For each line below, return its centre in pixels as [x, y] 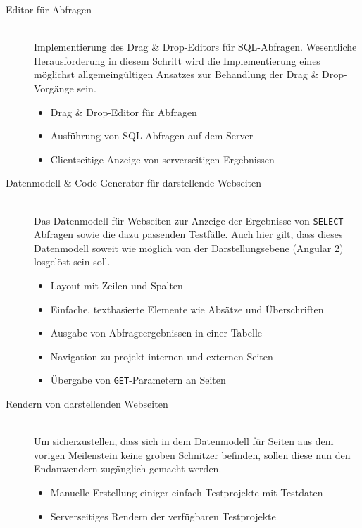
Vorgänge [54, 88]
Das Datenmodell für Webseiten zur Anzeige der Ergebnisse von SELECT [189, 220]
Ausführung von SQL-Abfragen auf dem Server [152, 136]
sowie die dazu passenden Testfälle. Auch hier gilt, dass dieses [210, 234]
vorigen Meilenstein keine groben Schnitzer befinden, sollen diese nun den [192, 454]
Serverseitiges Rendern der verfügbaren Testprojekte [163, 516]
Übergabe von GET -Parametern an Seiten [138, 380]
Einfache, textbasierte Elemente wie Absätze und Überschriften [187, 309]
